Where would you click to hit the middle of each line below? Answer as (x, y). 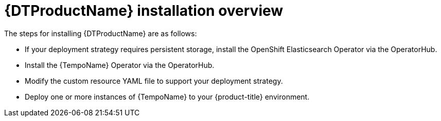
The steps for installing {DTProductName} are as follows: (101, 33)
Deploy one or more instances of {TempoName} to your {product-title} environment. (167, 96)
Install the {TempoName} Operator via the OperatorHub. (120, 65)
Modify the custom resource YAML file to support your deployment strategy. (154, 81)
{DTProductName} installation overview (144, 11)
